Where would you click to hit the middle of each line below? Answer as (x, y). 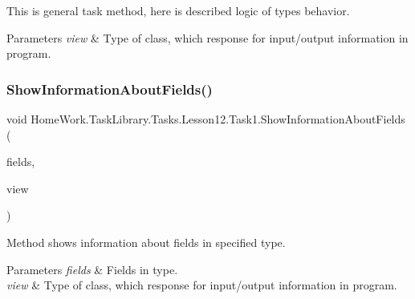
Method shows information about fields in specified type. (146, 242)
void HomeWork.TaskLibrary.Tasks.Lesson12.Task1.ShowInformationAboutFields (206, 119)
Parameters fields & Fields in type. (92, 269)
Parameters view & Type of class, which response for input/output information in (207, 37)
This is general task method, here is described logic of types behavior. (178, 10)
